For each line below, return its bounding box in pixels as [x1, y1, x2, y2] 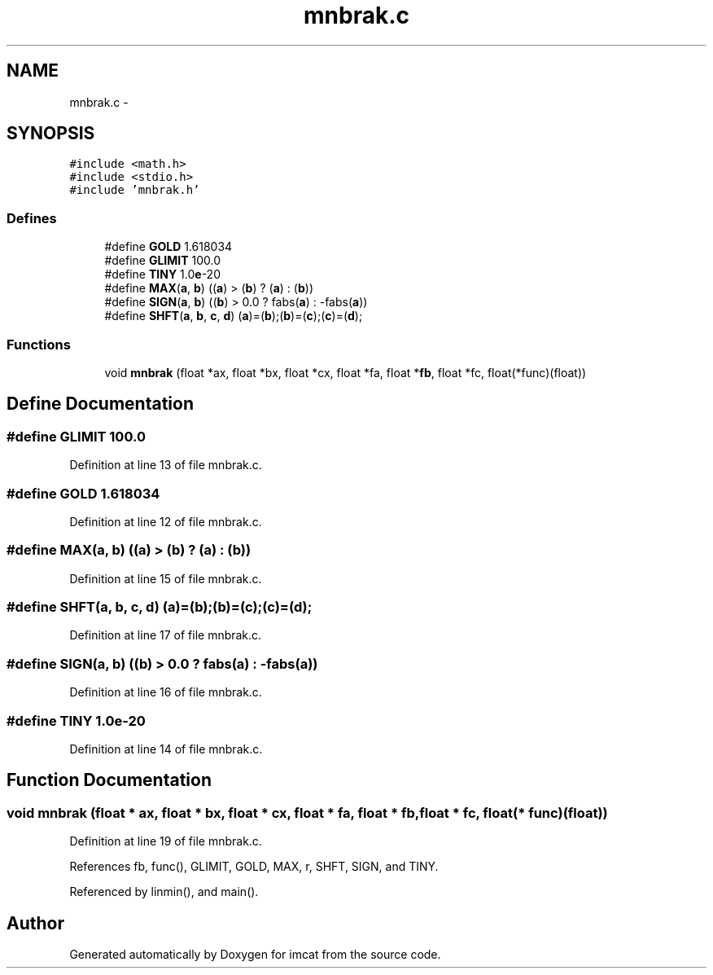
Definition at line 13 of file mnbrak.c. [69, 458, 262, 472]
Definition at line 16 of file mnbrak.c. [69, 685, 262, 700]
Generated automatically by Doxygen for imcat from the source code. [69, 946, 441, 961]
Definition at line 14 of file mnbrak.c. [69, 741, 263, 756]
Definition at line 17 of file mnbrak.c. [69, 628, 262, 643]
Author [7, 912, 64, 933]
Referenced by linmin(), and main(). [69, 885, 259, 899]
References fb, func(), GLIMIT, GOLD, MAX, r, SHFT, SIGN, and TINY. [69, 859, 439, 874]
